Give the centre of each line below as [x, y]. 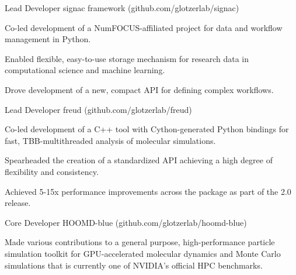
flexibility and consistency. [52, 171]
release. [18, 203]
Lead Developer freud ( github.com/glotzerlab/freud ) [98, 109]
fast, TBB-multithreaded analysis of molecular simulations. [110, 140]
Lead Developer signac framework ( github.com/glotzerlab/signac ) [122, 8]
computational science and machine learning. [85, 70]
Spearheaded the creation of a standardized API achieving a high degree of [139, 160]
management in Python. [48, 39]
